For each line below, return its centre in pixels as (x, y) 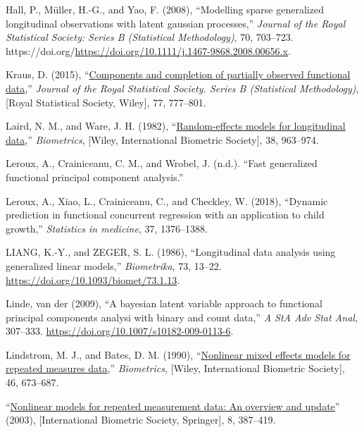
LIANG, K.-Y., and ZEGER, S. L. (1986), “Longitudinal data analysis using (171, 252)
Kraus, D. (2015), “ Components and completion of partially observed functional (178, 74)
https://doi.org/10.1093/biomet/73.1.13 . (93, 279)
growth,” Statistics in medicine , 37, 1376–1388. (107, 228)
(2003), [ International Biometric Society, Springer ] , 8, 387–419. (141, 420)
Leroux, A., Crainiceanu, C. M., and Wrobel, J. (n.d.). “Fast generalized (162, 163)
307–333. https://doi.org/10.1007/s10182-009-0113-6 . (120, 331)
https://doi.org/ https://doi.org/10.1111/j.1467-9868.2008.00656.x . (148, 50)
